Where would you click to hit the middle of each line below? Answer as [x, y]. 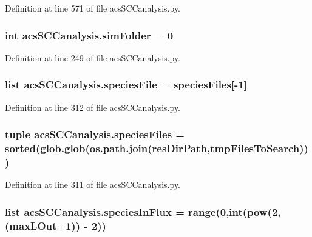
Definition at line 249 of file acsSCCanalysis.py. [93, 57]
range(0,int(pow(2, [235, 211]
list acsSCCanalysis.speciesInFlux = [95, 211]
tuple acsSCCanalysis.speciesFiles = [95, 134]
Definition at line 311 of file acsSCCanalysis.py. [93, 185]
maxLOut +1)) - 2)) [58, 225]
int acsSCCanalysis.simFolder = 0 [89, 35]
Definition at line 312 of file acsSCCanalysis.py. [93, 107]
